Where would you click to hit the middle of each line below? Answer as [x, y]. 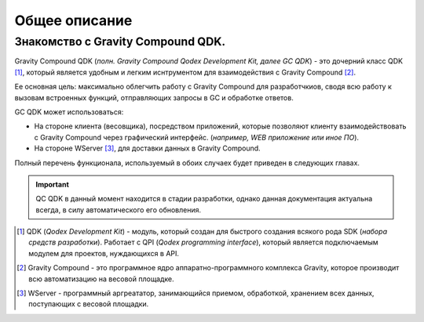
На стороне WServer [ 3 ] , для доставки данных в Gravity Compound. [147, 148]
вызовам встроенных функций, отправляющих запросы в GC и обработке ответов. [154, 97]
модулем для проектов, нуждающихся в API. [104, 253]
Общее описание [73, 20]
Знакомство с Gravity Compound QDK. [120, 42]
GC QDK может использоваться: [69, 112]
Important [53, 184]
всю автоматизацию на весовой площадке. [101, 279]
